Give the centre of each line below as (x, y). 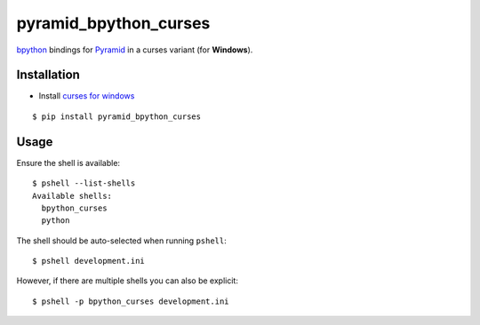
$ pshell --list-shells (84, 183)
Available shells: (72, 196)
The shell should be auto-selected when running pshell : (121, 241)
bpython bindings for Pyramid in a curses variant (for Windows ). (135, 50)
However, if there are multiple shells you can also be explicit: (128, 281)
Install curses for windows (87, 96)
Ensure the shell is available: (68, 162)
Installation (48, 75)
